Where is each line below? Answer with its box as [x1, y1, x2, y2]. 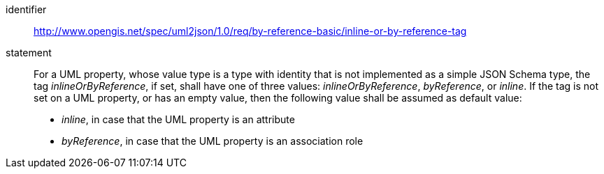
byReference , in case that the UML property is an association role [62, 135, 364, 147]
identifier [6, 3, 47, 15]
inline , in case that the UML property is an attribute [62, 113, 295, 125]
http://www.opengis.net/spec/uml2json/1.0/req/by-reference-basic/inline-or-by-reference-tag [34, 25, 467, 37]
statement [6, 47, 52, 58]
